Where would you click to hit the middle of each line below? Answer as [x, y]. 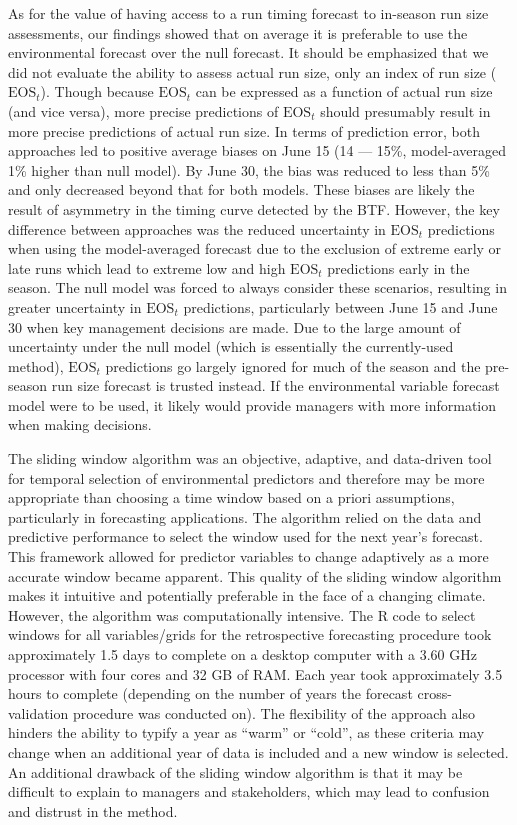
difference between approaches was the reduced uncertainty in [197, 228]
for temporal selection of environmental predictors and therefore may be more [246, 477]
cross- [434, 693]
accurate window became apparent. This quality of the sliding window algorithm [255, 575]
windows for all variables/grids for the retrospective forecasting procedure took [250, 634]
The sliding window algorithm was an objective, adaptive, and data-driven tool [250, 458]
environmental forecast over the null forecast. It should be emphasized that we [248, 52]
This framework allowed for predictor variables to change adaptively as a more [248, 556]
